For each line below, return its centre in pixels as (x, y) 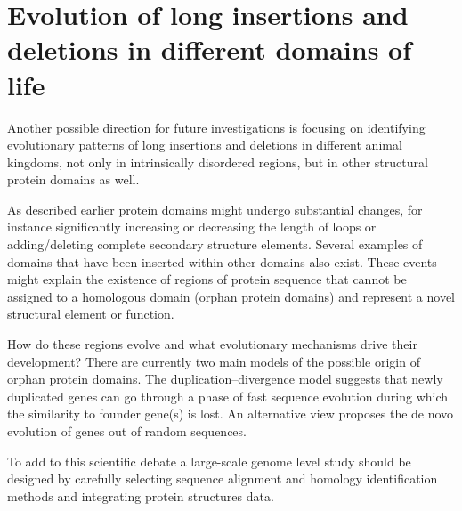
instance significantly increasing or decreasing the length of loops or (192, 227)
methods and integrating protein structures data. (141, 495)
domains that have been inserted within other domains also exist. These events (222, 261)
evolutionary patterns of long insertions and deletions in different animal (205, 145)
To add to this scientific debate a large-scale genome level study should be (209, 461)
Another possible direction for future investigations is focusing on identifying (216, 127)
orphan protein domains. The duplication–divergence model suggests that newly (225, 379)
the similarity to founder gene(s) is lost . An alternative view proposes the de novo (231, 414)
